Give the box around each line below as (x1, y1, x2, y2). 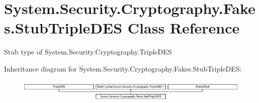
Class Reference (127, 17, 240, 38)
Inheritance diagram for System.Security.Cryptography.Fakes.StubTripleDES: (4, 63, 242, 73)
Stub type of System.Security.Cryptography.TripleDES (4, 46, 172, 57)
